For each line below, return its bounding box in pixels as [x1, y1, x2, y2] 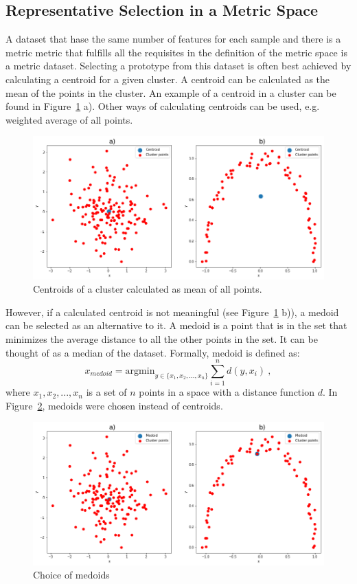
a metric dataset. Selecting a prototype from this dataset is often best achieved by [5, 58, 352, 73]
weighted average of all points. [5, 112, 133, 126]
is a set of [86, 385, 127, 399]
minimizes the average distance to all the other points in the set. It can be [5, 331, 318, 346]
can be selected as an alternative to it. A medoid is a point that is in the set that [5, 318, 347, 333]
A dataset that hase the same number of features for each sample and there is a [5, 32, 341, 46]
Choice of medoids [33, 568, 110, 582]
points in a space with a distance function [139, 385, 314, 399]
